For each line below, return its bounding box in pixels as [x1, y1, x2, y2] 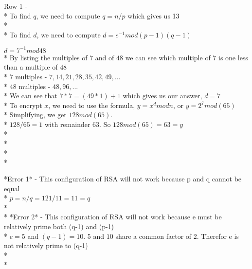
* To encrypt [4, 100, 42, 110]
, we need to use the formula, [48, 100, 135, 110]
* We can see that [4, 90, 57, 101]
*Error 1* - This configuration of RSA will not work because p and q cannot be [4, 174, 242, 183]
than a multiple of [4, 62, 58, 72]
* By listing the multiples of [4, 52, 88, 62]
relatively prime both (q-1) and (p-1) [4, 221, 114, 231]
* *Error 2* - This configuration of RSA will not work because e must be [4, 212, 222, 222]
